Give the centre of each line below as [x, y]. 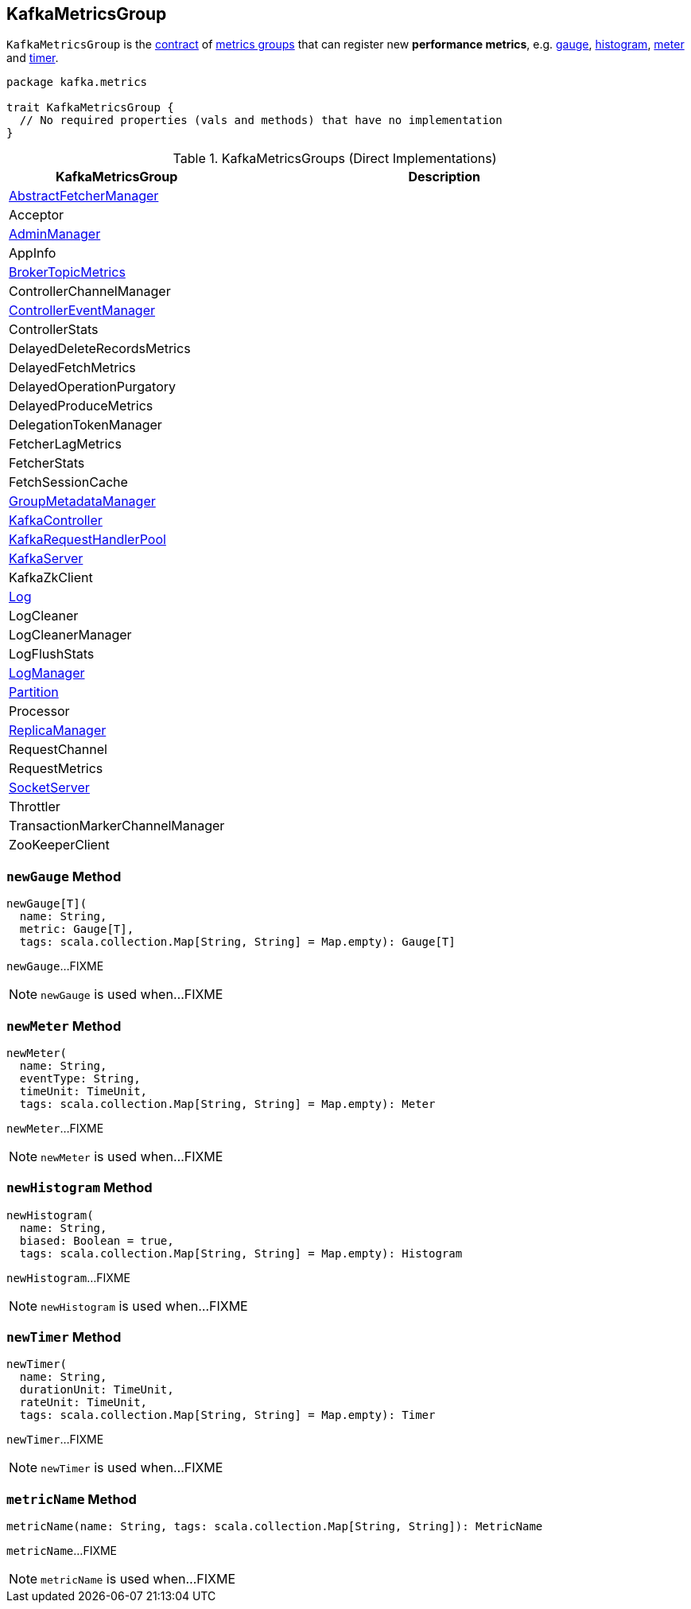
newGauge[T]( [47, 904]
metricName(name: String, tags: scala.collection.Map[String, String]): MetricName [275, 1527]
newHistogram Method [80, 1188]
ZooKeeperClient [59, 845]
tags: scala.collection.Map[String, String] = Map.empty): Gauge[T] [237, 942]
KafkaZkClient [51, 578]
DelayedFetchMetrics [72, 368]
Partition [34, 692]
